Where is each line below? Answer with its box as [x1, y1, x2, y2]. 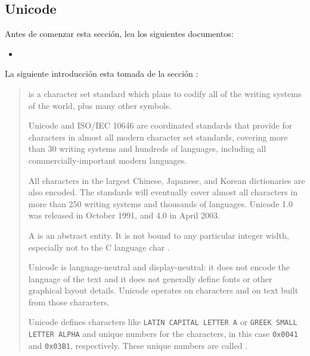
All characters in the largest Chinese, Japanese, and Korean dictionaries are [28, 174, 305, 186]
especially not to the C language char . [28, 241, 170, 253]
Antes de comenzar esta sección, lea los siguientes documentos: [5, 27, 234, 40]
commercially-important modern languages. [28, 154, 187, 166]
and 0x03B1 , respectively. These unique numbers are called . [28, 339, 248, 351]
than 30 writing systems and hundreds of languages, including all [28, 142, 266, 155]
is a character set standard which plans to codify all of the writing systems [28, 87, 302, 99]
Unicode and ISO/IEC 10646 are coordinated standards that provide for [28, 119, 293, 132]
